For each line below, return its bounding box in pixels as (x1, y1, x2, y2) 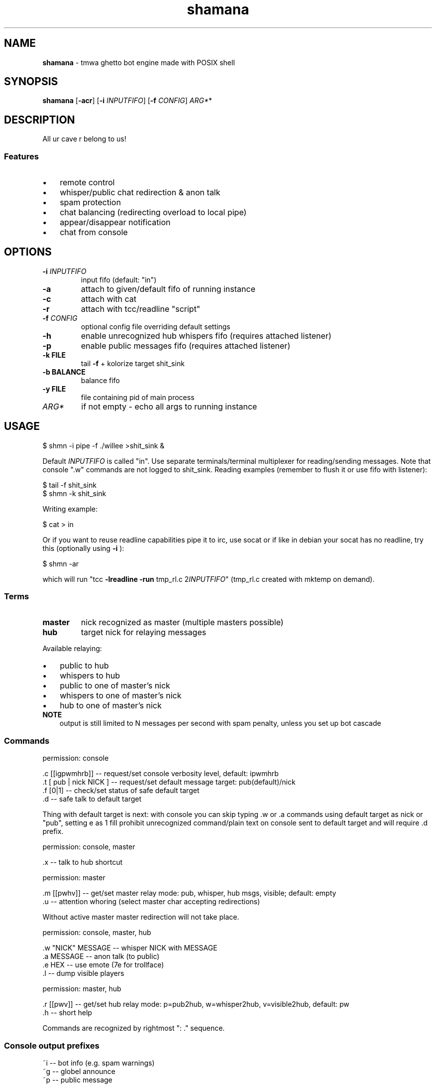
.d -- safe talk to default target (42, 795, 141, 804)
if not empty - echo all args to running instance (81, 401, 257, 411)
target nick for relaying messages (81, 627, 207, 638)
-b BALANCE (42, 367, 86, 376)
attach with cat (81, 293, 137, 304)
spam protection (60, 197, 121, 208)
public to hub (60, 661, 109, 671)
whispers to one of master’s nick (60, 690, 182, 701)
